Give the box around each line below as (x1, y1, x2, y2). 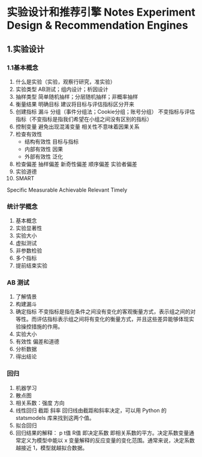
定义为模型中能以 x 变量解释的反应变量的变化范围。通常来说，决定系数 (20, 437, 195, 444)
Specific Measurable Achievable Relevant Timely (7, 186, 128, 193)
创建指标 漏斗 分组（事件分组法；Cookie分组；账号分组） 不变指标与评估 (15, 108, 195, 115)
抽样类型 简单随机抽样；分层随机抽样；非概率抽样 (15, 93, 138, 100)
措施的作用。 (31, 323, 64, 330)
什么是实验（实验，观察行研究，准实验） (15, 78, 116, 85)
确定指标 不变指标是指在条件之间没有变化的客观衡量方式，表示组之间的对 (15, 308, 196, 315)
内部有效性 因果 (24, 145, 64, 153)
